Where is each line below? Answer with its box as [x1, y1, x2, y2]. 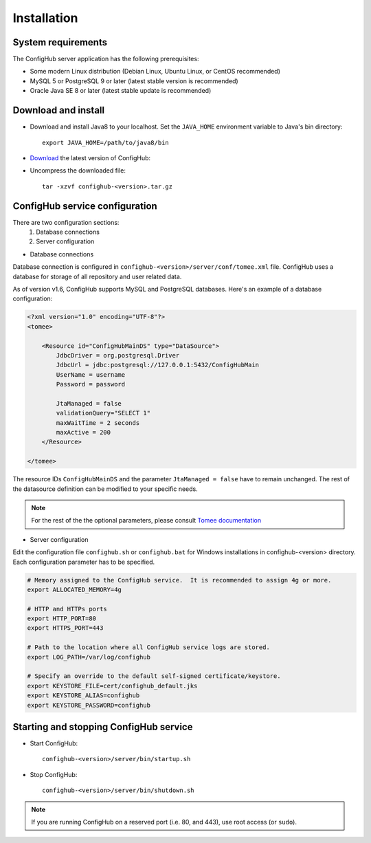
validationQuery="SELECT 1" [56, 409, 151, 417]
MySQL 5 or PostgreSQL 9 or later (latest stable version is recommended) [30, 76, 238, 85]
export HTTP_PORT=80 [27, 615, 96, 622]
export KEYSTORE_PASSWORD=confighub [27, 701, 151, 709]
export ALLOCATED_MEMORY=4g [27, 585, 122, 593]
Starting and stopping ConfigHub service [12, 721, 193, 732]
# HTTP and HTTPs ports [27, 605, 108, 613]
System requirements [12, 36, 108, 48]
